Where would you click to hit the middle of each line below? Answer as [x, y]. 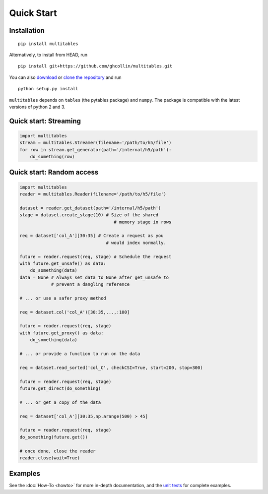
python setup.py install [48, 89]
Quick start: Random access [54, 172]
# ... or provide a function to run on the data [80, 354]
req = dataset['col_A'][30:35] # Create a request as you [92, 236]
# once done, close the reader [58, 451]
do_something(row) [52, 157]
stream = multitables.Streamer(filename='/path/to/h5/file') [96, 143]
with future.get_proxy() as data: [62, 333]
